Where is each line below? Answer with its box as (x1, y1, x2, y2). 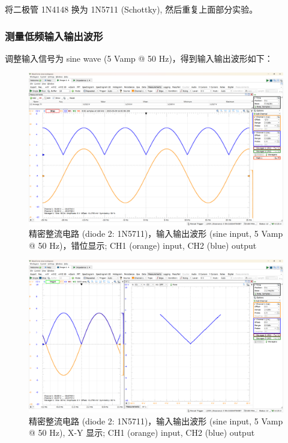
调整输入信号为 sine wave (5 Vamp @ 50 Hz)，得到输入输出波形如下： (5, 52, 273, 64)
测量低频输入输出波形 (5, 28, 103, 43)
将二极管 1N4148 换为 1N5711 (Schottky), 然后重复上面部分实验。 (5, 3, 258, 15)
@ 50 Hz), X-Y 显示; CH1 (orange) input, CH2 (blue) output (29, 426, 255, 439)
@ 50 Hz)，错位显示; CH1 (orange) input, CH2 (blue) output (29, 239, 257, 251)
